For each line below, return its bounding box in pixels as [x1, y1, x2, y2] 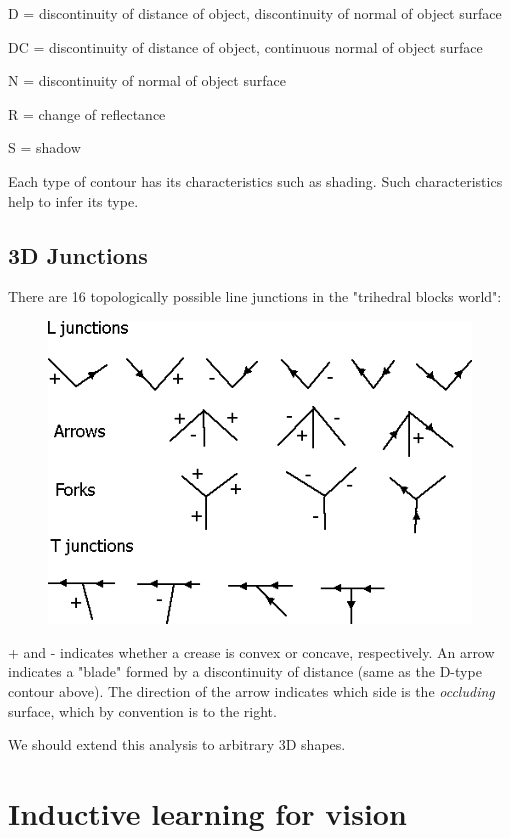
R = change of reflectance [8, 103, 166, 124]
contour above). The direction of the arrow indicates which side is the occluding [8, 681, 495, 702]
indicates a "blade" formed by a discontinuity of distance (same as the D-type [8, 661, 482, 682]
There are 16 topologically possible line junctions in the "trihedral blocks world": [8, 286, 502, 307]
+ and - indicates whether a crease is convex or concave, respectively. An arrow [8, 641, 495, 662]
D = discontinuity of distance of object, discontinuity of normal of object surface [8, 3, 502, 23]
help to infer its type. [8, 190, 139, 211]
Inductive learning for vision [8, 793, 407, 834]
